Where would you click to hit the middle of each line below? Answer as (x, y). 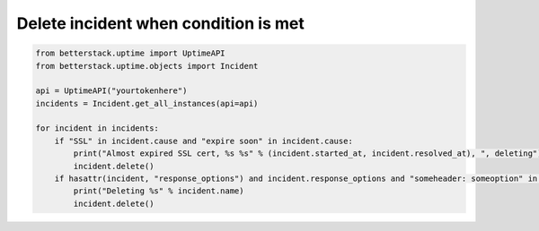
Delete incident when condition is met (160, 23)
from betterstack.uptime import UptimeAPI (130, 53)
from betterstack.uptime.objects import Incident (147, 66)
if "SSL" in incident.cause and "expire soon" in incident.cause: (204, 141)
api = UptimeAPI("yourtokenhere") (111, 91)
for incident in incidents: (97, 128)
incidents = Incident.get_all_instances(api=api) (147, 103)
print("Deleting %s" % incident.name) (159, 191)
